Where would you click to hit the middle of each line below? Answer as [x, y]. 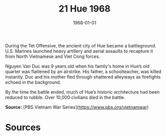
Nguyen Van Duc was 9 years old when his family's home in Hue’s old [77, 66]
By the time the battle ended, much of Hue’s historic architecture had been [82, 92]
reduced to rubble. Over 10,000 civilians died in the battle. [65, 97]
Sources [23, 128]
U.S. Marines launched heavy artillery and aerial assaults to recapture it [79, 51]
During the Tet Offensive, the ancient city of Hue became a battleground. [81, 45]
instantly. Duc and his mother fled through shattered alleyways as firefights [83, 77]
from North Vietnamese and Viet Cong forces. [53, 56]
